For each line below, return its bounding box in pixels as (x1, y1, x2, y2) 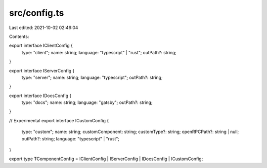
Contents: (9, 34, 29, 39)
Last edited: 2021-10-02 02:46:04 (9, 25, 79, 31)
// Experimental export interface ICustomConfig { (9, 117, 109, 123)
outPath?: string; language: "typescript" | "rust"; (21, 135, 120, 141)
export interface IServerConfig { (9, 67, 75, 73)
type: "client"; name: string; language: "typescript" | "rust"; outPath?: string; (21, 49, 177, 55)
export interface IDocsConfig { (9, 93, 72, 99)
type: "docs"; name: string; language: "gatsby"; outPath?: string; (21, 100, 153, 105)
